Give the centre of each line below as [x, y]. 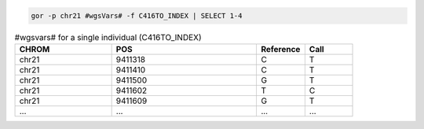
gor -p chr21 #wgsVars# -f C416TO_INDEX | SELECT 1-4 [137, 15]
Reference [280, 49]
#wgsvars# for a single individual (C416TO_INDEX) [108, 37]
